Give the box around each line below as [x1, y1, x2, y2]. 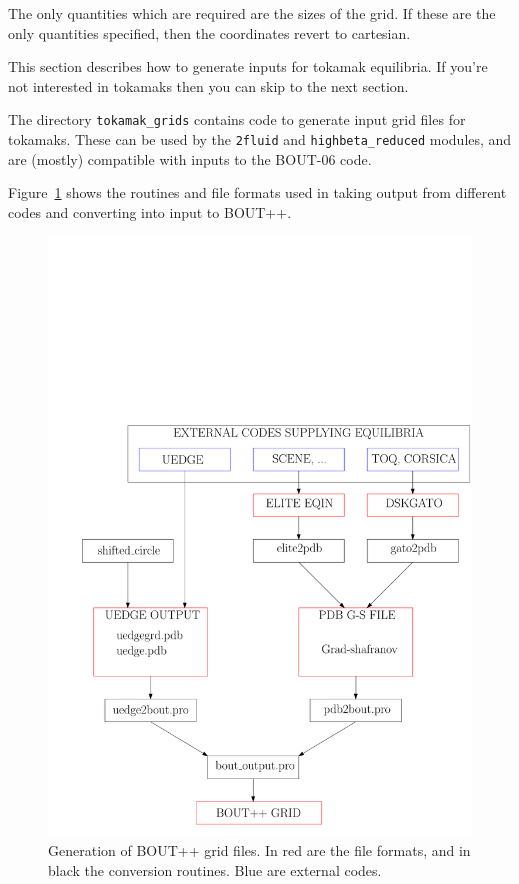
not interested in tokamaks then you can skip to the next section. [8, 75, 409, 96]
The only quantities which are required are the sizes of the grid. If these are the [8, 3, 496, 23]
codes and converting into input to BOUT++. [8, 201, 292, 222]
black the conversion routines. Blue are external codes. [48, 859, 382, 880]
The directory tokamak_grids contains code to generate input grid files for [8, 109, 466, 130]
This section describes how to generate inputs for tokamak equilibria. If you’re [8, 56, 488, 77]
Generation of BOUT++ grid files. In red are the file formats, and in [48, 839, 471, 860]
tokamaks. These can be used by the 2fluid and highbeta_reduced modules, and [8, 129, 512, 150]
